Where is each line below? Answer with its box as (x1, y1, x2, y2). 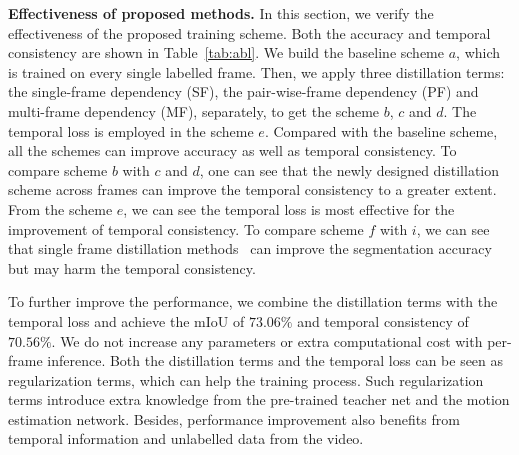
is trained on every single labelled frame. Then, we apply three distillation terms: (8, 61, 505, 82)
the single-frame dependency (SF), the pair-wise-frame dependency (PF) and (8, 81, 479, 102)
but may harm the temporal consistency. (8, 257, 256, 278)
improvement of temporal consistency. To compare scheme (8, 218, 364, 239)
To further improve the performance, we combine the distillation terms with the (8, 291, 498, 312)
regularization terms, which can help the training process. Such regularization (8, 369, 484, 390)
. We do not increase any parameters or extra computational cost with (51, 330, 483, 351)
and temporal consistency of (297, 310, 469, 331)
